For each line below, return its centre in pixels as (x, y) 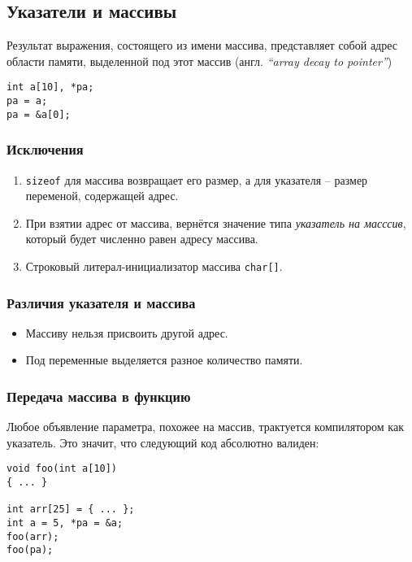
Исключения (45, 149)
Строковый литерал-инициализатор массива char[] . (154, 266)
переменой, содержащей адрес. (102, 196)
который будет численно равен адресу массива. (142, 239)
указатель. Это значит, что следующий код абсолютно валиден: (163, 442)
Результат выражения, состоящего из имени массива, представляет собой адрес (202, 45)
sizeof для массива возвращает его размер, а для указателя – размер (197, 179)
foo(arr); (33, 536)
